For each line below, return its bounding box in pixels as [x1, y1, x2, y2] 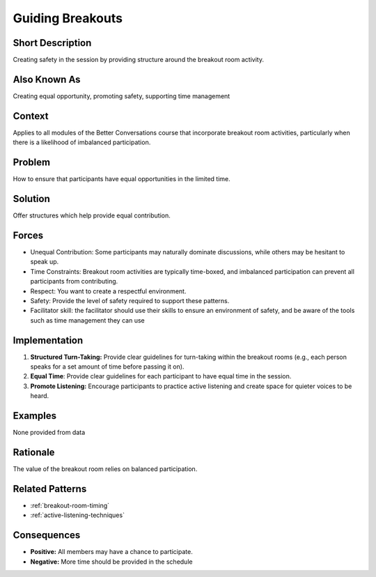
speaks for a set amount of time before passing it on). [30, 362, 185, 371]
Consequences [13, 530, 81, 541]
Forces [13, 229, 44, 241]
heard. [30, 392, 49, 400]
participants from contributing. [30, 277, 118, 286]
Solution [13, 192, 50, 205]
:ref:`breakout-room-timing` [30, 501, 110, 509]
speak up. [30, 258, 59, 266]
